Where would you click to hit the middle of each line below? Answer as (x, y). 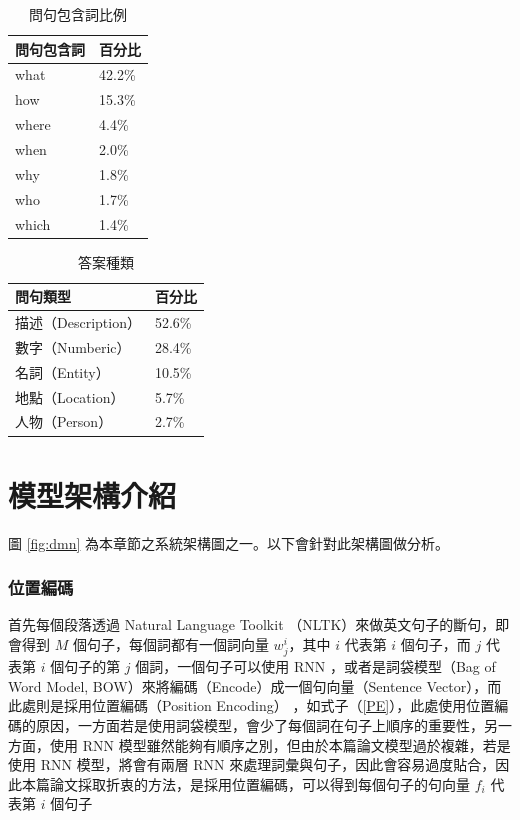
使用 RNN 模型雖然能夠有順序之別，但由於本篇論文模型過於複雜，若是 (280, 744)
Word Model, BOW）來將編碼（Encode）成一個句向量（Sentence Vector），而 (255, 685)
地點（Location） (70, 396)
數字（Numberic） (73, 346)
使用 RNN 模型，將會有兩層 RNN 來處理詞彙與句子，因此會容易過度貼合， (252, 764)
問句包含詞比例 (78, 14)
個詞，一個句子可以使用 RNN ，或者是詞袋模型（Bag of (315, 666)
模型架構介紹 (92, 494)
